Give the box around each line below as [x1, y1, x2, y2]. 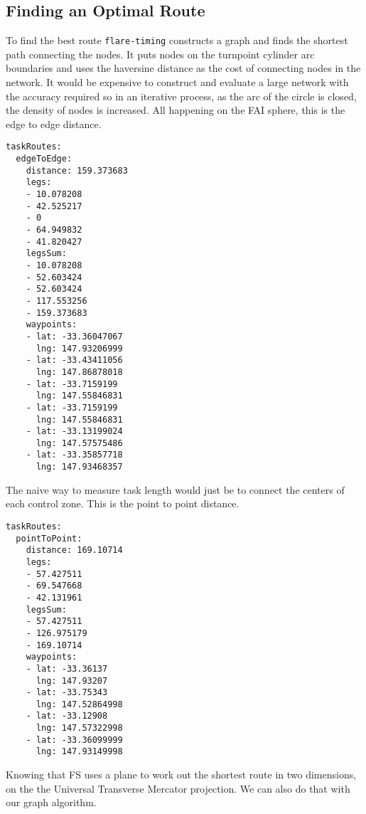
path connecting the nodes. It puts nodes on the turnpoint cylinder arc [6, 46, 315, 61]
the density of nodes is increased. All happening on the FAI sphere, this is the [6, 102, 345, 117]
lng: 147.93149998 [36, 746, 123, 757]
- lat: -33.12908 [26, 711, 108, 721]
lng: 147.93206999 [36, 343, 123, 354]
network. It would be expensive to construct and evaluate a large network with [6, 75, 349, 90]
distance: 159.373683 [26, 165, 128, 176]
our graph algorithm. [6, 795, 97, 810]
